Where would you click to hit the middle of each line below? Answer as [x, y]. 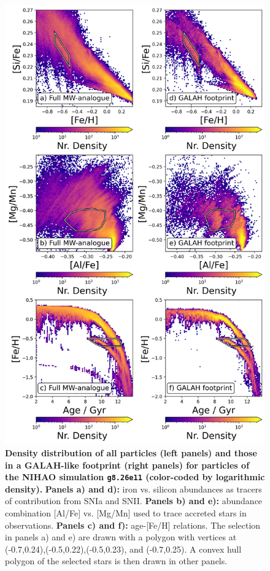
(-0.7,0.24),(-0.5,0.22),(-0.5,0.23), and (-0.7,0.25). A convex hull [123, 549]
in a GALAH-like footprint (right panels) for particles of [127, 465]
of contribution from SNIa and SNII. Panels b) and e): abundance [134, 501]
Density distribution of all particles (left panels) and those [131, 453]
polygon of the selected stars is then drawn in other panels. [116, 561]
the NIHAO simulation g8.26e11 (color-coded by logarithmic [135, 477]
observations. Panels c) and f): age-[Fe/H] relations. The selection [133, 525]
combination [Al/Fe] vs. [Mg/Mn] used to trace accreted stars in [126, 513]
